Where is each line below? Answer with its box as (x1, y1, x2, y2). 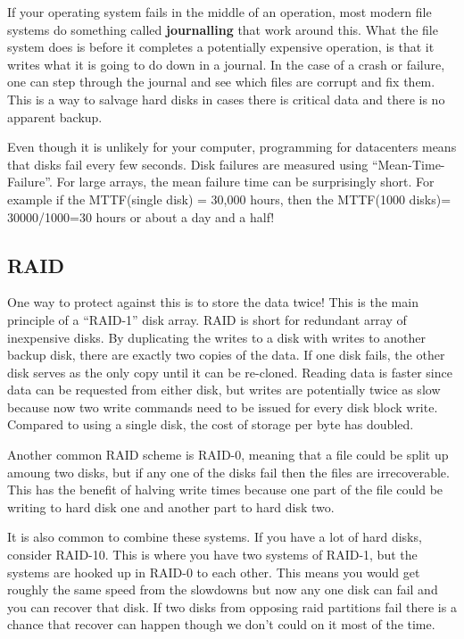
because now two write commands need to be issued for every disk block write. (7, 397, 438, 416)
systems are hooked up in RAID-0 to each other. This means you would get (7, 562, 420, 581)
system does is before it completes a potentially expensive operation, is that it (7, 37, 435, 56)
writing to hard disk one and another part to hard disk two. (7, 497, 335, 516)
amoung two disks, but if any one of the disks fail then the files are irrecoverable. (7, 462, 450, 481)
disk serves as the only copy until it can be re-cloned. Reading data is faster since (7, 362, 452, 381)
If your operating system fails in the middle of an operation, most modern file (7, 3, 432, 21)
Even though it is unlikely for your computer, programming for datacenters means (7, 137, 457, 156)
